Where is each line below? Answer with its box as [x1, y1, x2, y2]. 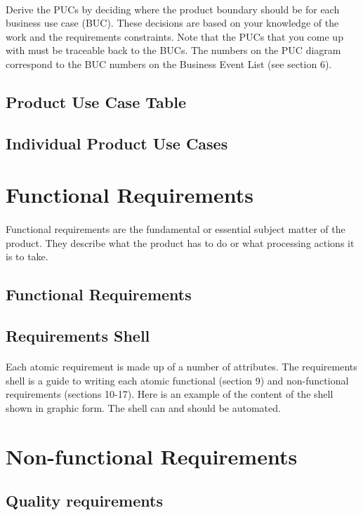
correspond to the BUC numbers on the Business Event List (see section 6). [6, 56, 332, 71]
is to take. [6, 249, 48, 264]
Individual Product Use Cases [6, 132, 228, 154]
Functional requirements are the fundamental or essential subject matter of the [6, 222, 345, 236]
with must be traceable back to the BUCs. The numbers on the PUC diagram [6, 43, 341, 58]
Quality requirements [6, 490, 163, 511]
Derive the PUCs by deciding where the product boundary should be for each [6, 1, 340, 16]
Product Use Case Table [6, 91, 186, 112]
